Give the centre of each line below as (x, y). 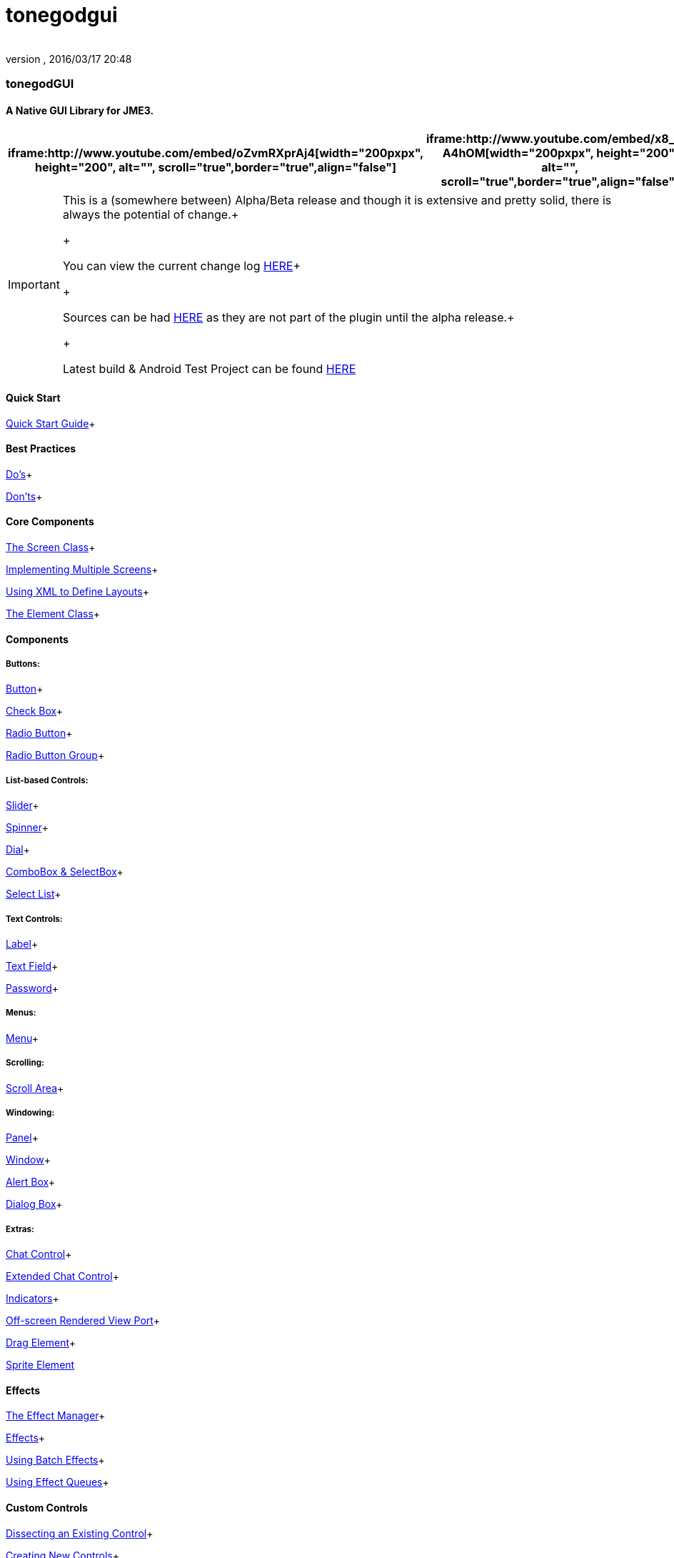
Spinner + (27, 828)
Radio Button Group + (55, 755)
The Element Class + (53, 614)
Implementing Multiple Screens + (82, 569)
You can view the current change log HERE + (182, 266)
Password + (32, 988)
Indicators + (32, 1299)
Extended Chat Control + (62, 1276)
